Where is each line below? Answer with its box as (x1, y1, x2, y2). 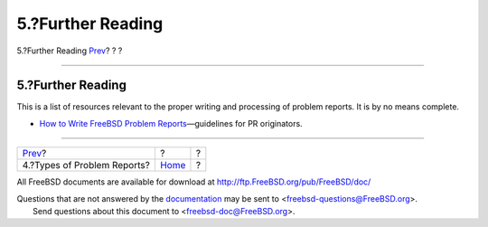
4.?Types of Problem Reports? (22, 159, 151, 172)
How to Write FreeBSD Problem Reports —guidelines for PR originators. (39, 118, 303, 128)
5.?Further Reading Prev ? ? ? (16, 45, 123, 56)
